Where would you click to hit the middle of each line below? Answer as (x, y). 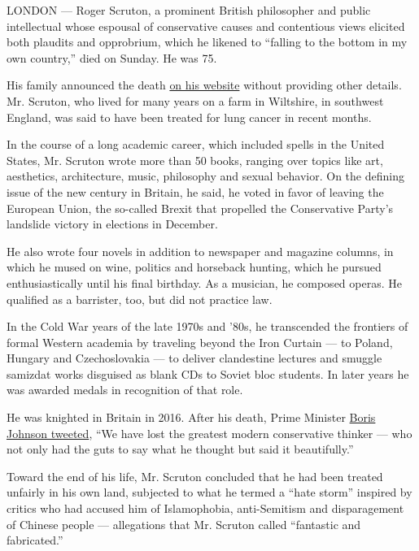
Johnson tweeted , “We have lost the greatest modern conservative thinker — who (209, 433)
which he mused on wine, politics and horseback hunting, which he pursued (194, 267)
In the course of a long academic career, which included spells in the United (196, 144)
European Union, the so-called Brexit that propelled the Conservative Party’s (200, 208)
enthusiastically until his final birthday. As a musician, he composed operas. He (204, 282)
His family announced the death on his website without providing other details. (204, 85)
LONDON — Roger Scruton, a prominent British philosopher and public (189, 10)
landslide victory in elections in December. (112, 224)
